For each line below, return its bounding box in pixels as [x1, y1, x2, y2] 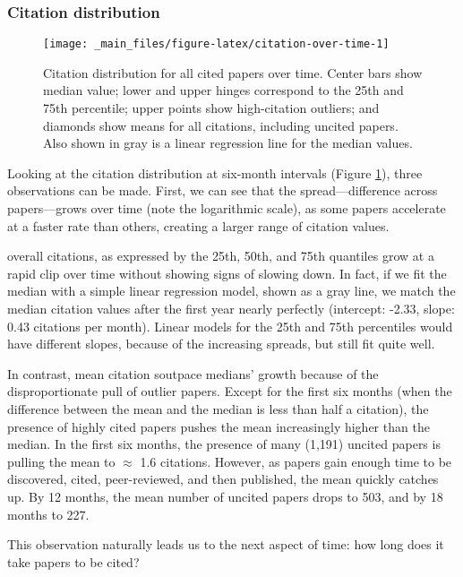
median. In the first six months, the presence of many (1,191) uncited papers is [7, 435, 441, 453]
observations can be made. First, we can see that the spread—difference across [7, 181, 438, 200]
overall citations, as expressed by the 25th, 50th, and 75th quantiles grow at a [7, 246, 434, 265]
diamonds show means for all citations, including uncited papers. [43, 116, 399, 134]
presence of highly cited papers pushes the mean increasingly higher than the [7, 417, 430, 435]
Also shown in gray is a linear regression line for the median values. [43, 133, 413, 152]
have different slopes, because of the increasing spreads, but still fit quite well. [7, 334, 435, 353]
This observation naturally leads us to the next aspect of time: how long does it [7, 535, 444, 554]
